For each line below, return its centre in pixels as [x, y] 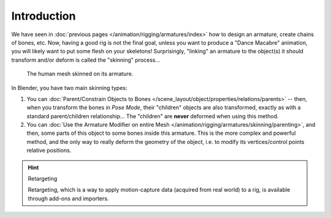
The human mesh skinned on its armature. [80, 74]
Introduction [44, 16]
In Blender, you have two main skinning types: [70, 88]
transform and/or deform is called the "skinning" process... [86, 60]
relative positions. [49, 151]
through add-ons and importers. [68, 198]
